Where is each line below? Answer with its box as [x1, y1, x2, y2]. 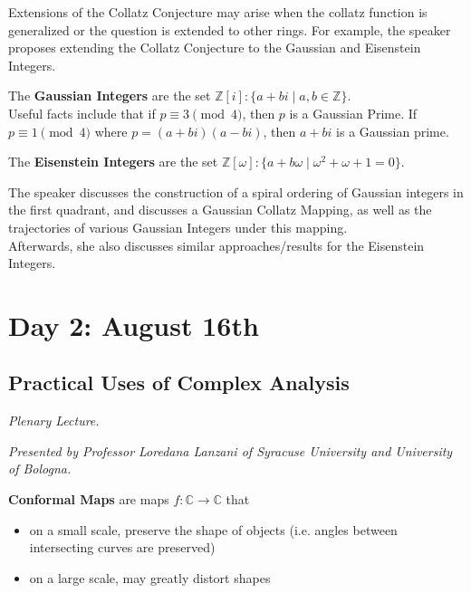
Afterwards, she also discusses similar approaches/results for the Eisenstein [8, 235, 425, 254]
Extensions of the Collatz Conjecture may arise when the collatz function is [8, 3, 428, 21]
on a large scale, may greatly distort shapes [29, 568, 271, 587]
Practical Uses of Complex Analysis [8, 368, 350, 397]
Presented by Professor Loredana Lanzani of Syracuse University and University [8, 441, 453, 460]
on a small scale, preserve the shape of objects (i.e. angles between [29, 520, 398, 539]
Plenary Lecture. [8, 411, 100, 430]
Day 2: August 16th [8, 306, 259, 343]
